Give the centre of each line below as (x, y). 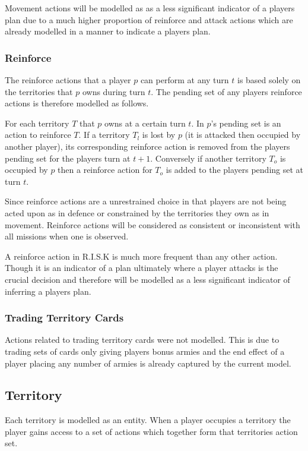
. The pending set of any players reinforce (226, 91)
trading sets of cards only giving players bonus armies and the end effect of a (145, 351)
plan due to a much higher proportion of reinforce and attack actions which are (149, 19)
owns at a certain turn (145, 123)
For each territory (37, 123)
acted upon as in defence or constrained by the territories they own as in (137, 212)
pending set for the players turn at (68, 158)
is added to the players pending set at (235, 170)
